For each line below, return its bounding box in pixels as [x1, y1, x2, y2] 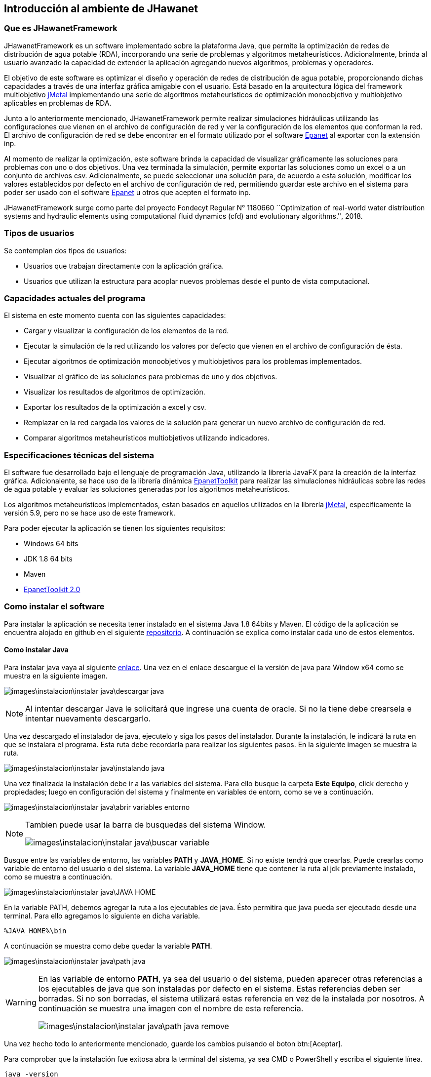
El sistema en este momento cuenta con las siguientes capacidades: [4, 311, 226, 320]
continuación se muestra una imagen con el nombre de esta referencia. [38, 1003, 304, 1014]
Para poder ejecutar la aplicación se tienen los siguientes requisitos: [4, 524, 226, 533]
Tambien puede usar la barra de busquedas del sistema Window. [25, 820, 266, 830]
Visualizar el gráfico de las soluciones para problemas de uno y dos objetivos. [24, 372, 277, 381]
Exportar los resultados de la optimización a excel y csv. [24, 403, 206, 412]
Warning [5, 997, 37, 1008]
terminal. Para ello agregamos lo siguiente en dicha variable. [4, 912, 200, 920]
